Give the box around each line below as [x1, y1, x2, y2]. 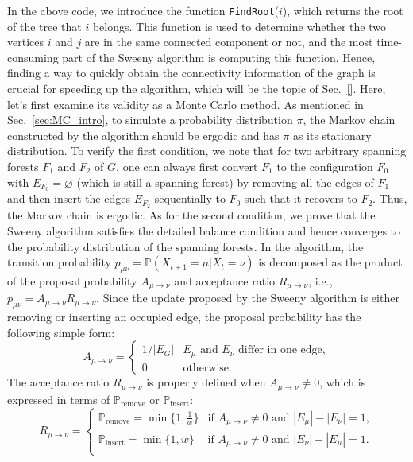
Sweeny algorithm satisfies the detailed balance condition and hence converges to [7, 222, 401, 239]
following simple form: [7, 324, 115, 340]
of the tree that [7, 17, 82, 34]
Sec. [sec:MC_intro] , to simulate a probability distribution [7, 111, 293, 128]
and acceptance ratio [174, 272, 276, 289]
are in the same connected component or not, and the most [84, 33, 373, 50]
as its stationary [292, 126, 372, 143]
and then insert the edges [7, 190, 130, 207]
